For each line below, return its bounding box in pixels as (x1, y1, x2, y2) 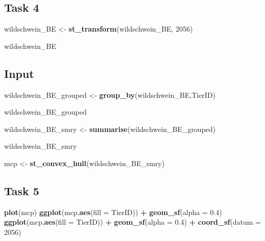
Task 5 (4, 182, 39, 198)
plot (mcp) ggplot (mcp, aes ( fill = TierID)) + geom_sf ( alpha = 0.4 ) (4, 206, 222, 217)
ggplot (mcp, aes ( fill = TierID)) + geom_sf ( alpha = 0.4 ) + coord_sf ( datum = (4, 217, 261, 227)
